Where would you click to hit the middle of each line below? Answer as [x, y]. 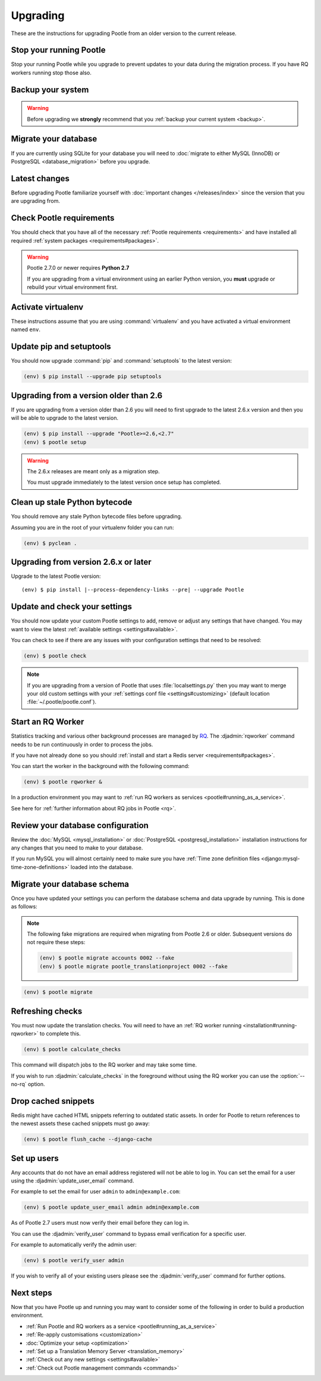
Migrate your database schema [70, 884]
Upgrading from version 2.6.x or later [81, 562]
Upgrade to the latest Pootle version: [56, 576]
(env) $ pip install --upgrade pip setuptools [92, 377]
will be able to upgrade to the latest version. [65, 418]
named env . [26, 329]
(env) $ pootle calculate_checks [72, 1050]
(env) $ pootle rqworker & [63, 782]
